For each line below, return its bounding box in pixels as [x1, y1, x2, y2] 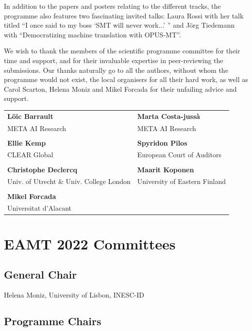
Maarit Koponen [137, 164, 194, 174]
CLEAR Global [7, 149, 53, 160]
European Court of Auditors [137, 149, 221, 160]
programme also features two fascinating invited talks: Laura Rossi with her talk [4, 10, 244, 20]
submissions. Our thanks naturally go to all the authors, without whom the [4, 65, 228, 75]
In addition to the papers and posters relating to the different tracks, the [4, 1, 221, 11]
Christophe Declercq [7, 164, 77, 174]
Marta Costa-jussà [137, 111, 200, 121]
